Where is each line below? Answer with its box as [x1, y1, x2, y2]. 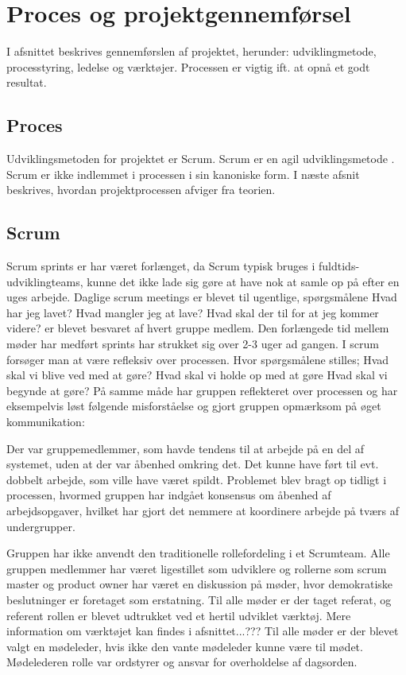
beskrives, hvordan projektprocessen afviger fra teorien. [6, 181, 276, 198]
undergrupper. [6, 518, 75, 534]
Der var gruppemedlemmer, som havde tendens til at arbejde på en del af [6, 440, 365, 456]
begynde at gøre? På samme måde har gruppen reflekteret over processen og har [6, 382, 398, 398]
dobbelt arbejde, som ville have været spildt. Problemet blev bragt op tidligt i [6, 471, 387, 487]
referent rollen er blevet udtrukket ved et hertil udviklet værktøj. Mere [6, 607, 351, 623]
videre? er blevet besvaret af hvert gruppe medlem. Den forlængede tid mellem [6, 320, 389, 336]
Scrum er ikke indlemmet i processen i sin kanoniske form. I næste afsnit [6, 165, 360, 182]
